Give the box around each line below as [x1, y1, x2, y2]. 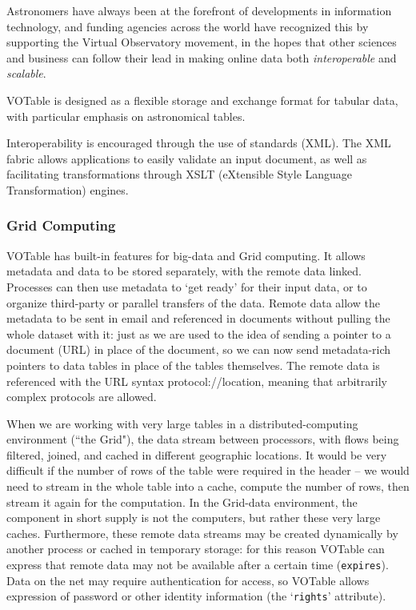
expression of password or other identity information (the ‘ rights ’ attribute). [6, 588, 386, 604]
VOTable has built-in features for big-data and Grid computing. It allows [6, 247, 366, 263]
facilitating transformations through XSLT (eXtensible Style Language [6, 166, 353, 183]
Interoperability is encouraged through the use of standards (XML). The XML [6, 134, 391, 151]
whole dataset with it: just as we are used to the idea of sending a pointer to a [6, 325, 391, 342]
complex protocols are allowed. [6, 388, 157, 405]
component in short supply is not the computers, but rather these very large [6, 509, 381, 526]
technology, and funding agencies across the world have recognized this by [6, 18, 369, 34]
